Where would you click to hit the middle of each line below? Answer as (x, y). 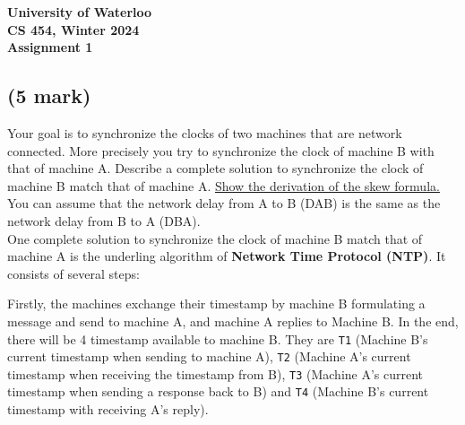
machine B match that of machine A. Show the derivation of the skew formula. (224, 185)
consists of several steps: (73, 273)
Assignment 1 (50, 47)
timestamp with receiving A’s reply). (108, 409)
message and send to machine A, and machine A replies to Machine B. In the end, (233, 321)
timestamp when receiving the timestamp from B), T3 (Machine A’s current (215, 373)
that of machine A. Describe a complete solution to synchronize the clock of (215, 168)
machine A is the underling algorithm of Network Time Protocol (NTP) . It (227, 256)
